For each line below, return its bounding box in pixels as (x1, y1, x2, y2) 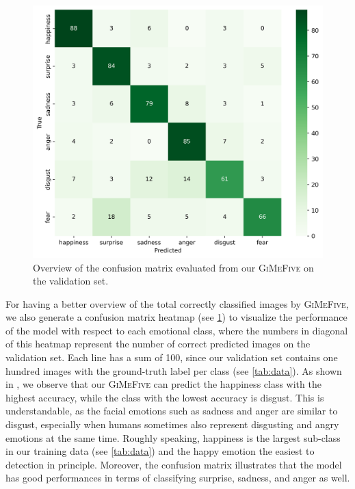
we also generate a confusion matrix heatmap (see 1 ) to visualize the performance (5, 310, 347, 324)
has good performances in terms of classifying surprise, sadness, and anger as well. (5, 471, 350, 485)
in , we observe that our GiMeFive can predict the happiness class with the (5, 377, 321, 391)
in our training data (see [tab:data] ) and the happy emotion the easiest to (5, 444, 315, 458)
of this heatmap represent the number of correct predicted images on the (5, 336, 311, 351)
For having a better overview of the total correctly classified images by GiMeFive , (5, 296, 349, 310)
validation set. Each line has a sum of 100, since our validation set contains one (5, 350, 338, 365)
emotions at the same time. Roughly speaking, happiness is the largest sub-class (5, 430, 341, 445)
